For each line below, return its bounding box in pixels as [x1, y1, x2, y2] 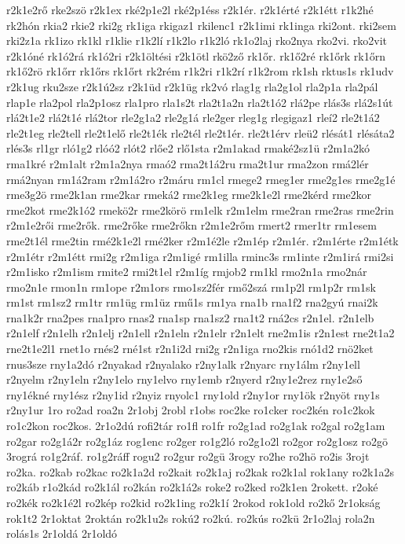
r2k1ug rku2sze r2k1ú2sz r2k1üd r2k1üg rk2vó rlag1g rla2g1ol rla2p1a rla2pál [6, 78, 378, 94]
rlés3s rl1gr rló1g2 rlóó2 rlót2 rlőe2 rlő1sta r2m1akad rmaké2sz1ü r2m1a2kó [6, 140, 370, 156]
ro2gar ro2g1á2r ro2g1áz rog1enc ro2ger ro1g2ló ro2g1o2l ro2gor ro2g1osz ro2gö [6, 432, 388, 449]
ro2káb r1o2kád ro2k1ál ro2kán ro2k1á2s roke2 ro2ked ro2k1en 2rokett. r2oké [6, 479, 378, 495]
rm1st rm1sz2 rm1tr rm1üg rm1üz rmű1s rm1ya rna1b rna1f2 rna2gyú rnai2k [6, 294, 378, 311]
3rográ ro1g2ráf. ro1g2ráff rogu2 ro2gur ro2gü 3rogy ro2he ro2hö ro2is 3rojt [6, 448, 370, 465]
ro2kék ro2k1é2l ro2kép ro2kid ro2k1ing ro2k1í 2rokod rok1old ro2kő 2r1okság [6, 494, 381, 510]
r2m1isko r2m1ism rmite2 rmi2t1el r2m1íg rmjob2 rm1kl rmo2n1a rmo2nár [6, 263, 367, 280]
